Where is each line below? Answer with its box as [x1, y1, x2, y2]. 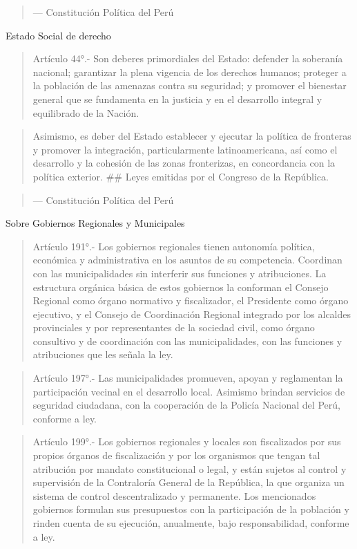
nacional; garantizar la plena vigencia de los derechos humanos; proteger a [32, 64, 347, 79]
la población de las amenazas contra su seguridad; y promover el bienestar [32, 78, 347, 93]
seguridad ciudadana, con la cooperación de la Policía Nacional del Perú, [32, 398, 340, 412]
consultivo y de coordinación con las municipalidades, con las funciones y [32, 333, 342, 348]
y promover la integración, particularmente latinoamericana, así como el [32, 142, 338, 156]
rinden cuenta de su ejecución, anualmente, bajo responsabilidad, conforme [32, 516, 349, 530]
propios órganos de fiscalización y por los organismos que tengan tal [32, 448, 320, 463]
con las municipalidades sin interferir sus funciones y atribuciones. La [32, 266, 327, 280]
